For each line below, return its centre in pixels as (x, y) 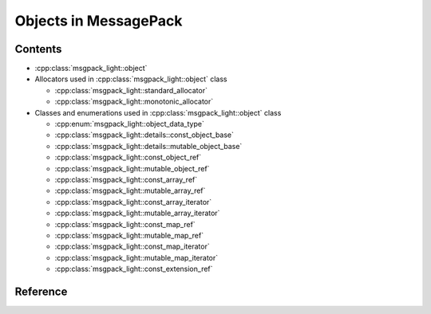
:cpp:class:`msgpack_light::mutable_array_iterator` (137, 213)
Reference (41, 291)
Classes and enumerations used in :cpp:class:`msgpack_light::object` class (158, 112)
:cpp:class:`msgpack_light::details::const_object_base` (144, 135)
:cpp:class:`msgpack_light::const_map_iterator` (132, 246)
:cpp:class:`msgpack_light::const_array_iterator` (133, 202)
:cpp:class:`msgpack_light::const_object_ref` (128, 157)
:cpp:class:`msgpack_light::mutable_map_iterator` (136, 257)
